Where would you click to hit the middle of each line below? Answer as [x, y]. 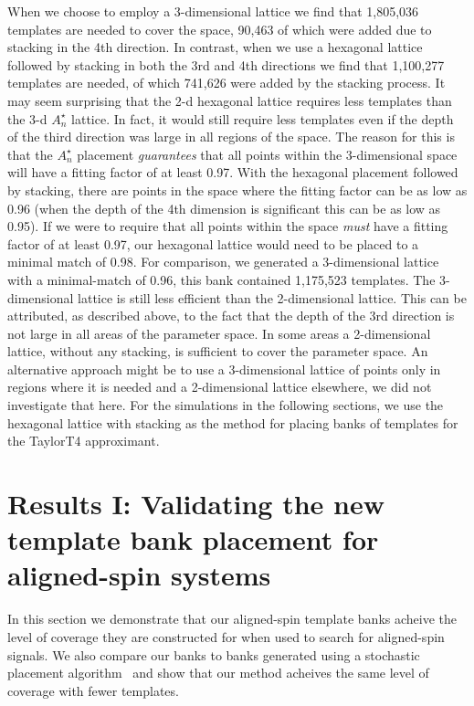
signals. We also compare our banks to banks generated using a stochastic [214, 654]
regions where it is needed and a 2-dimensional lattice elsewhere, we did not [220, 387]
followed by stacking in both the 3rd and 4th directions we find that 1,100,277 [226, 64]
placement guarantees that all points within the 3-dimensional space [267, 154]
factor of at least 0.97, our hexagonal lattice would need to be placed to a [213, 243]
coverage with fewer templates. [93, 690]
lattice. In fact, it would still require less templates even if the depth [263, 118]
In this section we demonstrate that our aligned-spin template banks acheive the [232, 619]
